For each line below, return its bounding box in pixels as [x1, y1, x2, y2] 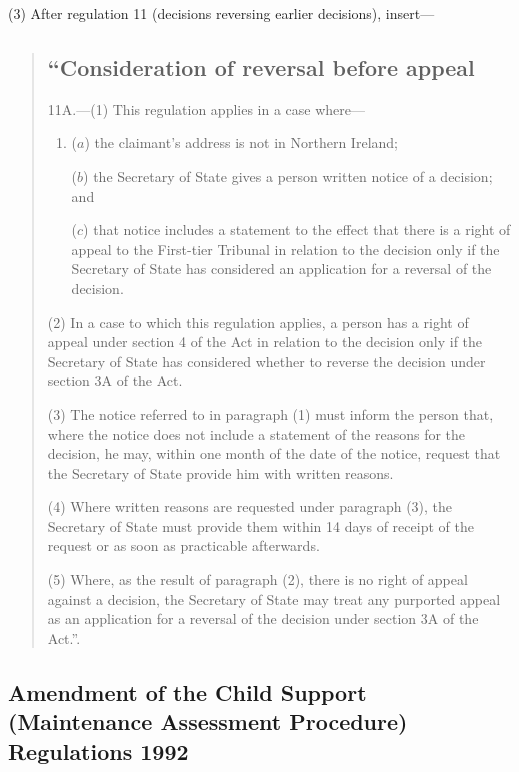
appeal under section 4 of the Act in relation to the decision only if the [47, 331, 483, 352]
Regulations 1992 [8, 735, 189, 766]
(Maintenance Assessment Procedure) [8, 706, 408, 737]
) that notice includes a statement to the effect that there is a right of [83, 219, 511, 240]
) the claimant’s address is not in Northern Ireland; [84, 132, 398, 153]
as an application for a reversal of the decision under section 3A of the [47, 608, 479, 629]
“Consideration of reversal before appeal [47, 51, 475, 82]
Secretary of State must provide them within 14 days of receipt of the [47, 515, 474, 536]
